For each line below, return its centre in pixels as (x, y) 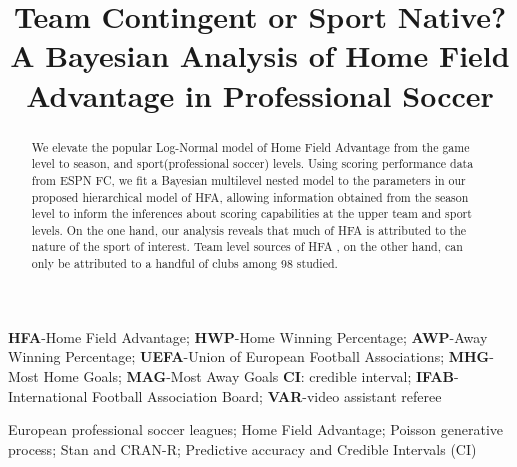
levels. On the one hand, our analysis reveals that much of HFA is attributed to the (249, 229)
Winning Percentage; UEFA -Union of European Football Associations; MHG (249, 356)
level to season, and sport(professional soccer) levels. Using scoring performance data (252, 163)
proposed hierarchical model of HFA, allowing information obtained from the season (250, 196)
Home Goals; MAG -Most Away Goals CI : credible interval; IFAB (249, 375)
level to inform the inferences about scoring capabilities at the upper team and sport (251, 213)
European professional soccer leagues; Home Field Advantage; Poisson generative (256, 429)
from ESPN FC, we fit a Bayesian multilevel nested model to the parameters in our (248, 179)
